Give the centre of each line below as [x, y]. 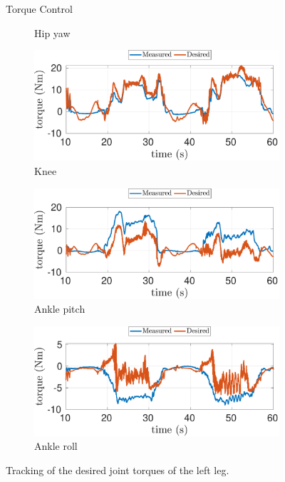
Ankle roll [56, 446]
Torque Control [39, 9]
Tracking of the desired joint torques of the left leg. [118, 470]
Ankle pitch [60, 309]
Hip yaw [52, 32]
